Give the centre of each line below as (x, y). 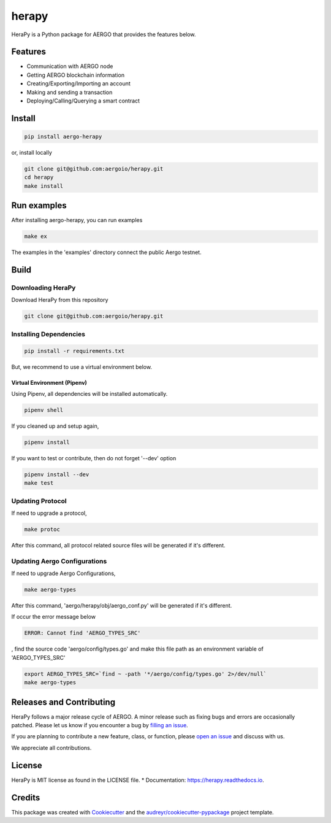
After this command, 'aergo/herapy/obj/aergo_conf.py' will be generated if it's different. (122, 606)
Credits (26, 798)
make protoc (42, 529)
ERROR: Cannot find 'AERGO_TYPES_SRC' (82, 633)
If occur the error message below (54, 617)
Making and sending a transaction (70, 92)
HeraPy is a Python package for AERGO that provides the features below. (104, 34)
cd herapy (39, 177)
